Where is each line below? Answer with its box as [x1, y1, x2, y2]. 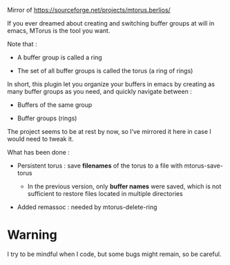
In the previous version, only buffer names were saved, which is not [27, 182, 222, 190]
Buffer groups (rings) [17, 114, 77, 122]
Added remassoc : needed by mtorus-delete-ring [17, 203, 157, 211]
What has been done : [7, 148, 70, 156]
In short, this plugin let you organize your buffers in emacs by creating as [7, 80, 215, 88]
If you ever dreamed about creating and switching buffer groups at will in [7, 19, 215, 27]
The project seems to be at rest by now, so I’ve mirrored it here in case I [7, 128, 212, 135]
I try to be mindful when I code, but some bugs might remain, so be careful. [7, 250, 222, 258]
